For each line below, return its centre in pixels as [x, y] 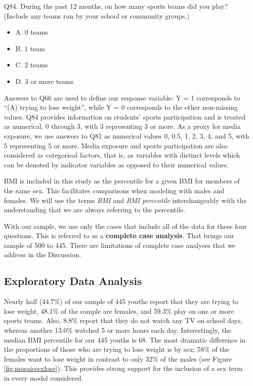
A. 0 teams [32, 32]
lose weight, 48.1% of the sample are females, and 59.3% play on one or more [119, 311]
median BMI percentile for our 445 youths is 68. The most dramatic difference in [125, 339]
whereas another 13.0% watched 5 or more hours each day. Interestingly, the [118, 330]
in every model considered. [44, 378]
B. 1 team [30, 48]
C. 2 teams [31, 65]
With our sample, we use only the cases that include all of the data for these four [126, 226]
